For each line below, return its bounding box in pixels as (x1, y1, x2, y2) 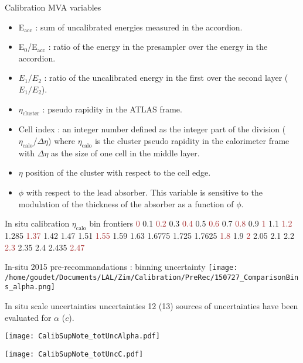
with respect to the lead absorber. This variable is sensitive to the (26, 186, 263, 198)
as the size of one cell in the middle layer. (51, 146, 200, 159)
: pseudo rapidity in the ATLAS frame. (42, 102, 182, 115)
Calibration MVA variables (5, 1, 101, 13)
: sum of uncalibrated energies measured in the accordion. (35, 20, 243, 33)
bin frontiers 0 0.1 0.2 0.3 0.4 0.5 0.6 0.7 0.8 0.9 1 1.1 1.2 (89, 217, 292, 230)
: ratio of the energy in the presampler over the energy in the (48, 40, 268, 53)
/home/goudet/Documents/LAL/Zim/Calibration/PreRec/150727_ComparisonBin (5, 273, 299, 282)
